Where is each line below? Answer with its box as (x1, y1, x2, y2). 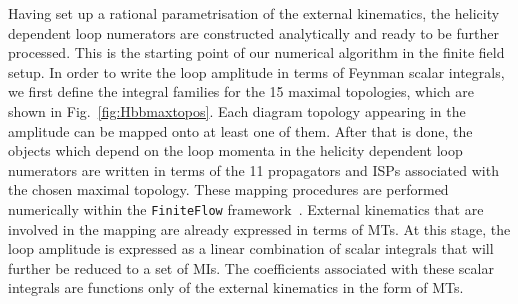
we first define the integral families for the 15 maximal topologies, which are (8, 81, 474, 102)
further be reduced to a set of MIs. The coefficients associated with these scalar (8, 257, 494, 278)
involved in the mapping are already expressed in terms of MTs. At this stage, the (8, 218, 511, 239)
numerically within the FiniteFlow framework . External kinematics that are (8, 198, 484, 219)
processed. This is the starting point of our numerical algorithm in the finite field (8, 42, 505, 63)
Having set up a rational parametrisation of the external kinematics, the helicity (8, 3, 500, 23)
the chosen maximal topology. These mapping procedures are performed (8, 179, 449, 200)
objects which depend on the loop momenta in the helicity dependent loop (8, 140, 463, 161)
